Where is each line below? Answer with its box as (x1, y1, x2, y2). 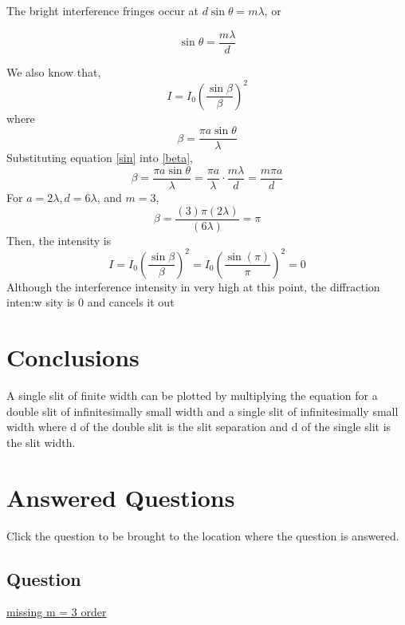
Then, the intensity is (6, 231, 112, 248)
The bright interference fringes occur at (6, 2, 199, 18)
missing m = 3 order (6, 603, 107, 620)
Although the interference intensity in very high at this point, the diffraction (6, 278, 380, 295)
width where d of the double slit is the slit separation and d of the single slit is (6, 418, 391, 435)
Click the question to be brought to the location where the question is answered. (6, 527, 399, 544)
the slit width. (6, 433, 76, 450)
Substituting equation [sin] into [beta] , (6, 149, 193, 166)
